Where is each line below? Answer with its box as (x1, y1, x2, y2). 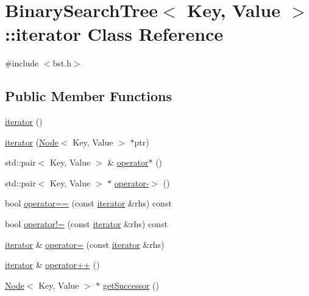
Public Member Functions (5, 86, 172, 105)
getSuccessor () (103, 278, 159, 291)
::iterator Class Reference (5, 21, 224, 46)
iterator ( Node (5, 135, 59, 148)
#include (5, 57, 39, 69)
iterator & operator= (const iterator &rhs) (5, 238, 165, 250)
